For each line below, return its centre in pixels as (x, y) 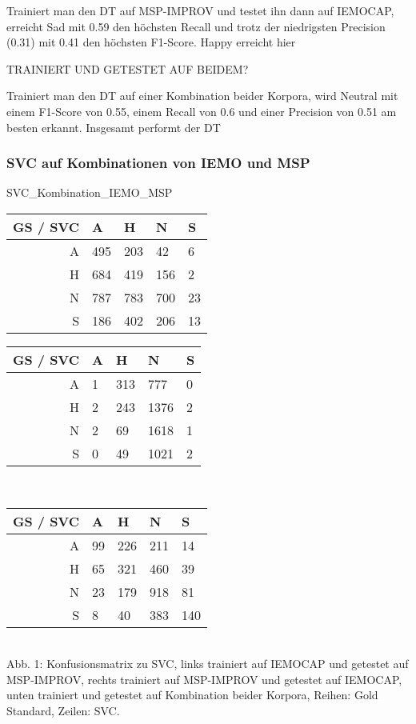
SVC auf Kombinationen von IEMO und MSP (158, 163)
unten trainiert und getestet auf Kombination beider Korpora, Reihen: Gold (192, 695)
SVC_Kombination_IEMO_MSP (90, 192)
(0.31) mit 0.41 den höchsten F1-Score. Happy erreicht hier (151, 42)
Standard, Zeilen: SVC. (63, 710)
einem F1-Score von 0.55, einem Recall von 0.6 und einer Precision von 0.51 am (202, 111)
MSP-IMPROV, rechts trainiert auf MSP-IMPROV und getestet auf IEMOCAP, (204, 679)
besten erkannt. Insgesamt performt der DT (114, 127)
